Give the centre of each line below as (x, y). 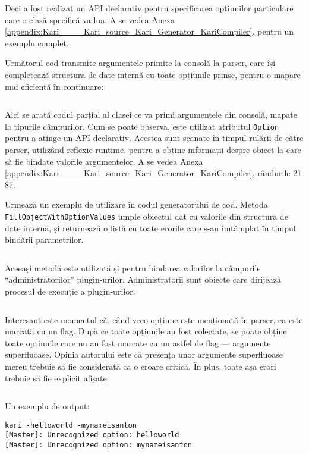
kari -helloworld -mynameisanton (71, 425)
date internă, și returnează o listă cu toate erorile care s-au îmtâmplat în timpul (150, 228)
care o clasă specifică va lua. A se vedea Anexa (90, 19)
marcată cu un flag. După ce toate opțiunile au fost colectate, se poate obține (146, 331)
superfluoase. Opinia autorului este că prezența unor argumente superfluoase (144, 354)
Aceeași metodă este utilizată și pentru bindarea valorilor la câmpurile (133, 267)
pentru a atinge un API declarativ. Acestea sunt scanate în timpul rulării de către (154, 138)
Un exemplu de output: (47, 406)
